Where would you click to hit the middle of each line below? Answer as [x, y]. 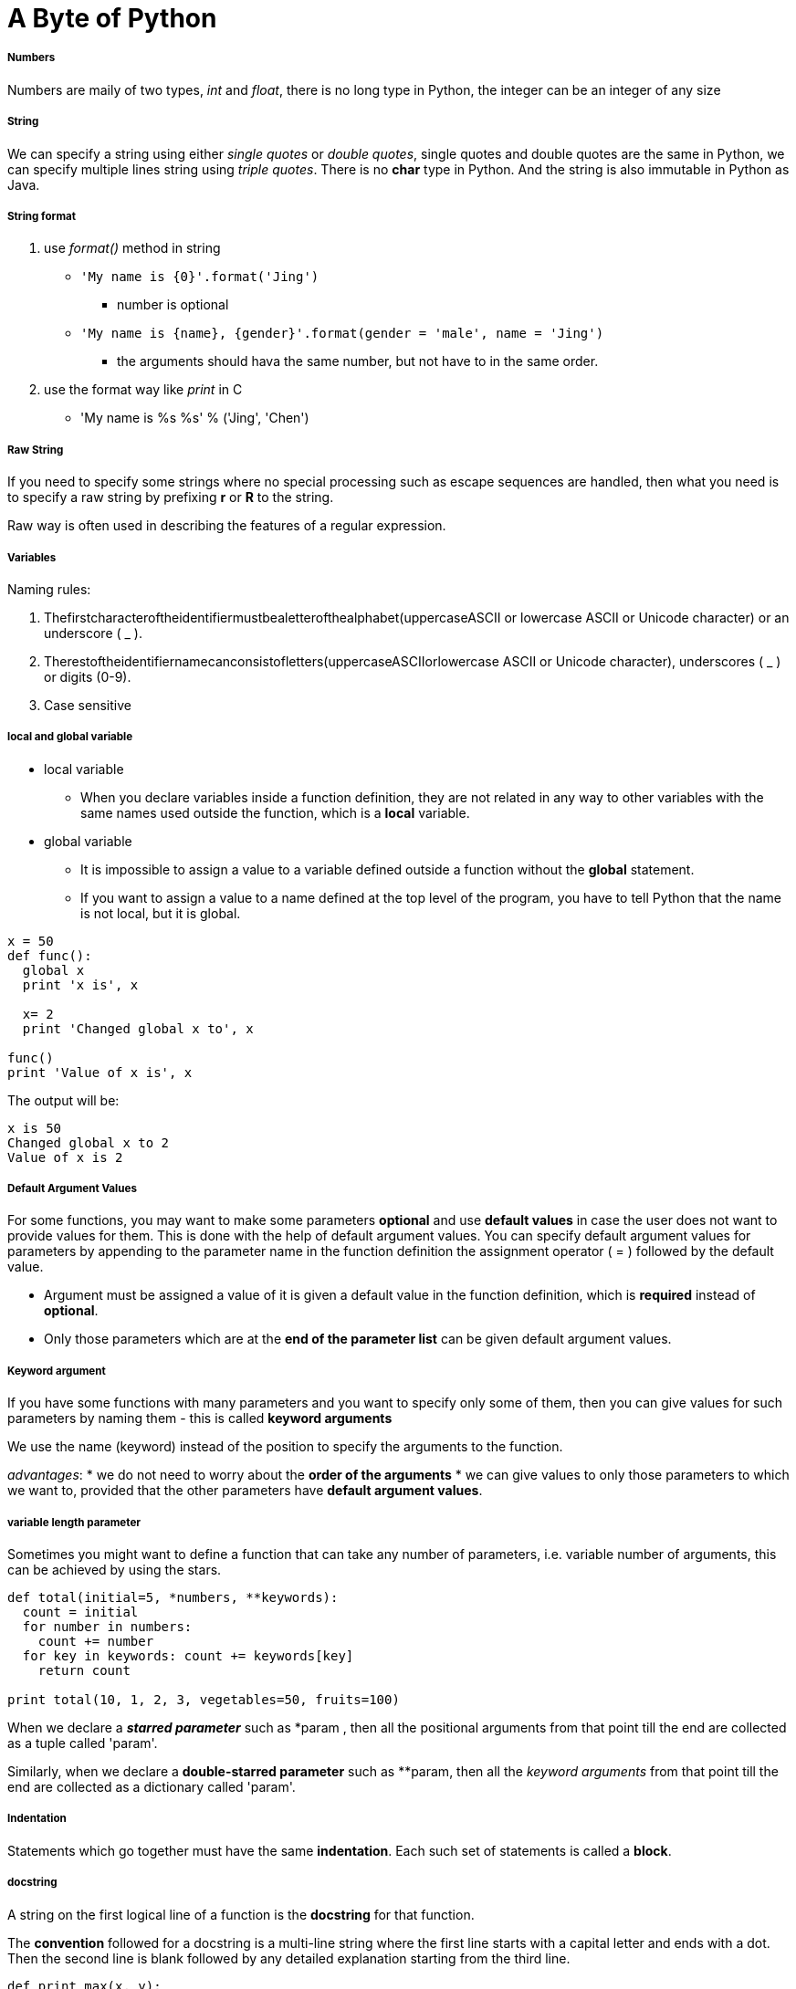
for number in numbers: [107, 1627]
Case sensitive [88, 705]
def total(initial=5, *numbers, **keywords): [173, 1598]
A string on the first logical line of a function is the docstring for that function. [241, 1914]
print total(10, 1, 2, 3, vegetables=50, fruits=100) [204, 1700]
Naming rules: [49, 589]
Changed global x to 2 [89, 1142]
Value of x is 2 [65, 1157]
